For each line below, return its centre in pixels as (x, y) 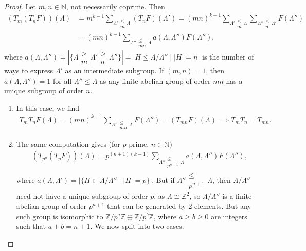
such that (31, 226)
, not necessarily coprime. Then (115, 6)
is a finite (237, 196)
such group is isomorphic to (60, 216)
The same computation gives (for (68, 144)
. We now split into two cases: (137, 226)
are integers (229, 216)
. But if (163, 180)
